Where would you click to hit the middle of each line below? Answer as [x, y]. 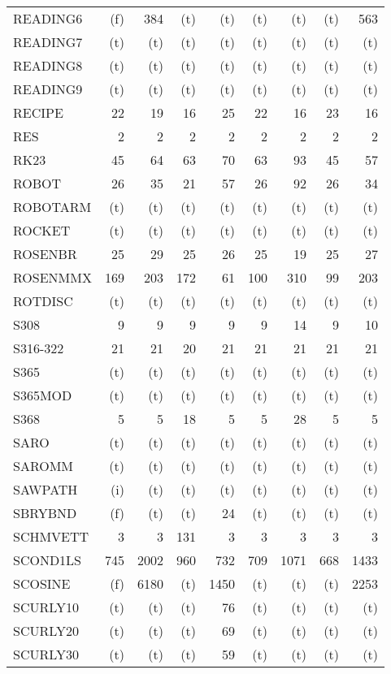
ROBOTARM [52, 207]
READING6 [48, 18]
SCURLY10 [46, 607]
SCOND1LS [48, 560]
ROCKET [42, 230]
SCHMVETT [51, 536]
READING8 [48, 65]
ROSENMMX [52, 277]
